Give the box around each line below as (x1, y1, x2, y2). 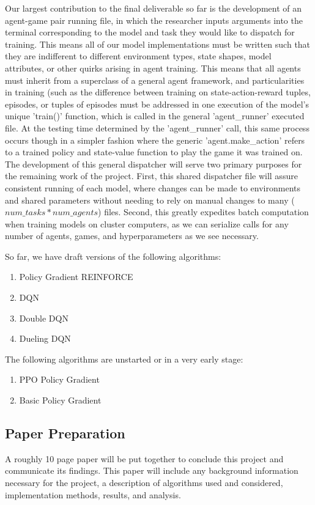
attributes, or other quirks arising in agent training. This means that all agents (5, 61, 301, 74)
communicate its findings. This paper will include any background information (5, 464, 298, 477)
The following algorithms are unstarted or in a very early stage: (5, 352, 243, 365)
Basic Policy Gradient (19, 394, 102, 407)
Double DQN (19, 311, 69, 324)
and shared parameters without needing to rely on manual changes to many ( (5, 193, 295, 206)
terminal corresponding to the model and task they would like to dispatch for (5, 26, 295, 39)
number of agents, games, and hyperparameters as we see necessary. (5, 229, 259, 242)
